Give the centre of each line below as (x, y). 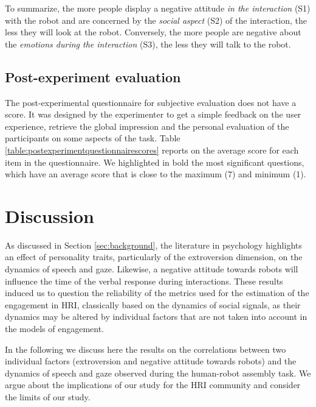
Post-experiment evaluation (93, 76)
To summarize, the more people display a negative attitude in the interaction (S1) (158, 8)
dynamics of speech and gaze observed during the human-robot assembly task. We (158, 373)
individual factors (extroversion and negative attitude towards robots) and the (151, 361)
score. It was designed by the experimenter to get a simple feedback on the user (153, 114)
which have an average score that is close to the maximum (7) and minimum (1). (156, 174)
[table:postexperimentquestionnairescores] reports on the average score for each (152, 150)
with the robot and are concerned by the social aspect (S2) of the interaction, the (156, 20)
